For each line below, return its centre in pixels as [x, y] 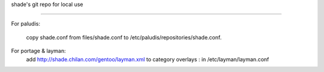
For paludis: [25, 24]
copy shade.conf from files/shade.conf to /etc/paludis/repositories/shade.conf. [124, 37]
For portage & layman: [38, 51]
